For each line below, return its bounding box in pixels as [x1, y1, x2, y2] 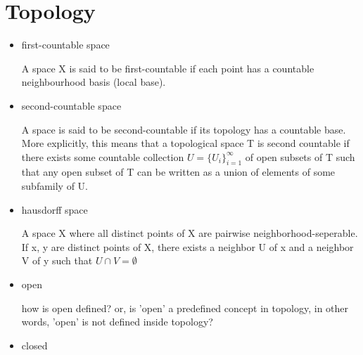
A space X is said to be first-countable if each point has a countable [21, 60, 314, 75]
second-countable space [21, 98, 122, 112]
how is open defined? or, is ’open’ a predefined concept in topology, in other [21, 300, 349, 315]
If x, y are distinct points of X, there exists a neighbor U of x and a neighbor [21, 239, 354, 254]
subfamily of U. [21, 179, 89, 193]
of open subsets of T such [245, 149, 355, 164]
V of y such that [21, 253, 93, 268]
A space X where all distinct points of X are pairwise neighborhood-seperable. [21, 226, 358, 240]
